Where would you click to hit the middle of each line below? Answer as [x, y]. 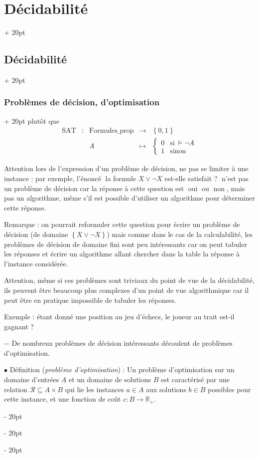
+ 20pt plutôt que [32, 120]
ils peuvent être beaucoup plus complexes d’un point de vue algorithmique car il [127, 290]
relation [16, 389]
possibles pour [229, 389]
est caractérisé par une [195, 379]
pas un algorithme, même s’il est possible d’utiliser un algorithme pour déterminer [129, 198]
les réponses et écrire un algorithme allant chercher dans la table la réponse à [122, 254]
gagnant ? [19, 326]
